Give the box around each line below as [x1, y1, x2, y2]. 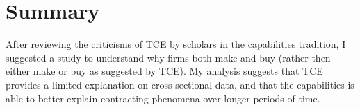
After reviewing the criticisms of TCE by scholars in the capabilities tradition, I [6, 37, 346, 51]
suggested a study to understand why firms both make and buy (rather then [6, 50, 331, 64]
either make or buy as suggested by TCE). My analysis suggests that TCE [6, 64, 323, 78]
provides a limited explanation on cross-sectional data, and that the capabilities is [6, 77, 354, 91]
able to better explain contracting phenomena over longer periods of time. [6, 91, 320, 105]
